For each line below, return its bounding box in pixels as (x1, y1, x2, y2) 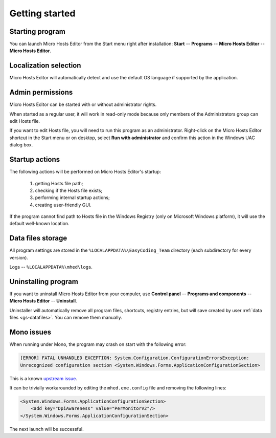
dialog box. (9, 142, 33, 148)
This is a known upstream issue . (9, 375, 78, 381)
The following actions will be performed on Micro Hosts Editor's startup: (9, 169, 161, 175)
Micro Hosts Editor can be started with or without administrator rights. (9, 101, 157, 107)
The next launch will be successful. (9, 426, 84, 432)
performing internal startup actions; (35, 194, 110, 201)
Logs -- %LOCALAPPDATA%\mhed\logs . (9, 264, 93, 270)
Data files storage (9, 234, 67, 243)
